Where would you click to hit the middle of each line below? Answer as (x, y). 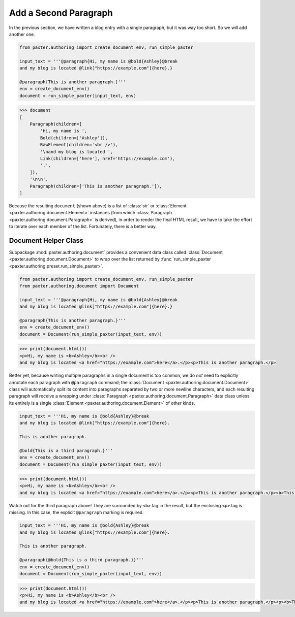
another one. (22, 34)
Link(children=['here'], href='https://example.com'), (108, 158)
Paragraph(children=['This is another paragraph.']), (96, 186)
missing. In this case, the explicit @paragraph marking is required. (76, 513)
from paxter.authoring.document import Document (79, 286)
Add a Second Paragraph (61, 13)
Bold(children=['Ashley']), (74, 138)
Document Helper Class (46, 241)
